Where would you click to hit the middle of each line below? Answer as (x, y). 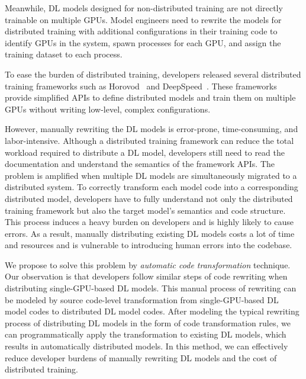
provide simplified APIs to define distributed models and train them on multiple (150, 97)
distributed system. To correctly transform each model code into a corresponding (152, 187)
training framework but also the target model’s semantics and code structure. (145, 210)
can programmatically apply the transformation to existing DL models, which (146, 334)
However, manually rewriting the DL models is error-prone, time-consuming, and (152, 129)
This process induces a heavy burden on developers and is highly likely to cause (149, 222)
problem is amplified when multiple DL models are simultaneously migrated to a (151, 175)
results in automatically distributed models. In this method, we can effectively (146, 346)
